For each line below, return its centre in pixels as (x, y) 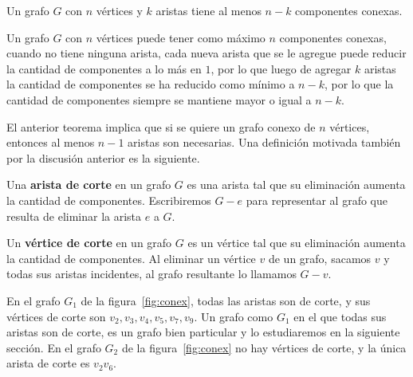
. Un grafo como (234, 316)
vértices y (119, 10)
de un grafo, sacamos (320, 258)
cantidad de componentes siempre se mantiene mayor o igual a (159, 99)
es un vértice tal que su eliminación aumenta (297, 243)
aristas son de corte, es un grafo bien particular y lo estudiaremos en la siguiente (203, 332)
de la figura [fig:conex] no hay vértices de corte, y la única (264, 347)
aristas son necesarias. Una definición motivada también (264, 142)
